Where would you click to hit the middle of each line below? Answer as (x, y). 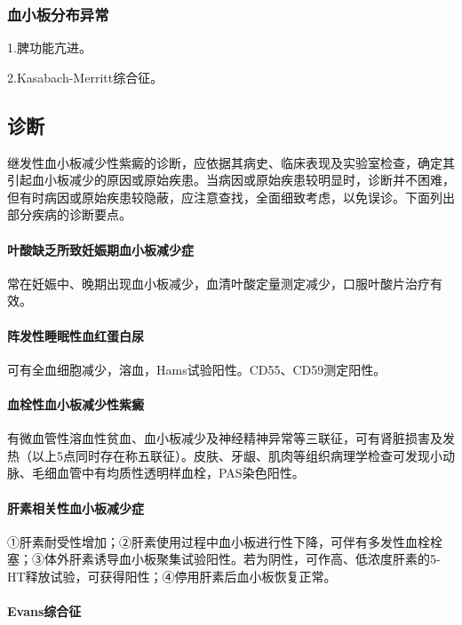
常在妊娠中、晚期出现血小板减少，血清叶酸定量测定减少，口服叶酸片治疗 (219, 283)
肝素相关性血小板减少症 (76, 507)
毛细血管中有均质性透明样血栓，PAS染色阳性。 (168, 473)
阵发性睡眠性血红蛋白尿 (76, 335)
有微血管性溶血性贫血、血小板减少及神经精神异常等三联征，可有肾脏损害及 (225, 438)
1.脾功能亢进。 (49, 47)
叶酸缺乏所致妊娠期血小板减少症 (100, 249)
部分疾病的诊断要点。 (69, 214)
